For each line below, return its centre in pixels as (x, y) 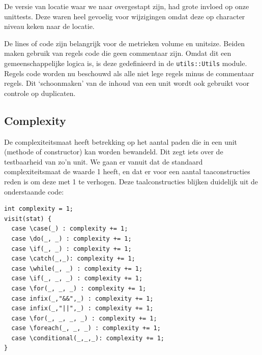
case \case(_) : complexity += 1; (70, 229)
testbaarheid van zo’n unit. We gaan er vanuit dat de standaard (104, 161)
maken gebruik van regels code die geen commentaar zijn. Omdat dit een (118, 53)
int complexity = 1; (39, 209)
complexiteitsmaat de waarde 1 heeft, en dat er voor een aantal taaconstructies (127, 171)
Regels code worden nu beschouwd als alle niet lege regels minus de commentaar (129, 73)
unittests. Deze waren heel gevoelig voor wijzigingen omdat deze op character (125, 16)
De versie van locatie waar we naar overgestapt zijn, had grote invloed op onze (127, 6)
